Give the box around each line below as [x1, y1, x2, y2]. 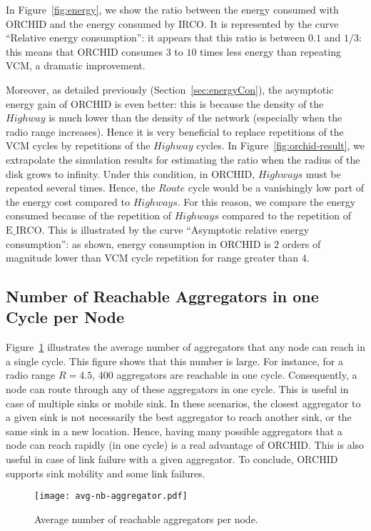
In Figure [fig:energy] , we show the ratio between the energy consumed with [6, 2, 339, 16]
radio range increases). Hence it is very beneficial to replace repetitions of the [6, 124, 344, 139]
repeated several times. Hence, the [6, 180, 156, 195]
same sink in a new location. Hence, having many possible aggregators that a [6, 423, 342, 438]
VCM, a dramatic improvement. [6, 58, 146, 73]
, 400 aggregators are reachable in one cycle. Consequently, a [92, 367, 357, 382]
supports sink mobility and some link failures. [6, 465, 205, 480]
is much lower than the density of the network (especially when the [49, 110, 342, 125]
